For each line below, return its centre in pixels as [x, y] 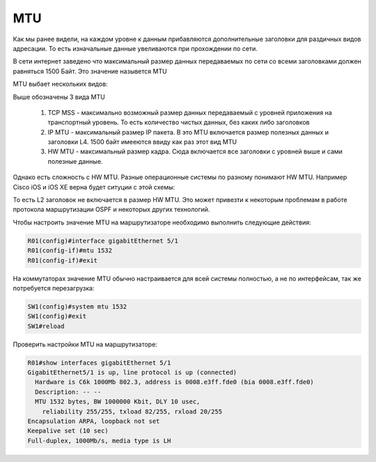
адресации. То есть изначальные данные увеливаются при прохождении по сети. [135, 48]
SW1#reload [46, 326]
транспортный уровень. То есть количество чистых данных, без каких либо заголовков [179, 123]
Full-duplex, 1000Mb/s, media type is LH [99, 440]
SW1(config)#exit [57, 316]
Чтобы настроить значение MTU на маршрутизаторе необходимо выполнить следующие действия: [162, 222]
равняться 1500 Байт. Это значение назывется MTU [90, 71]
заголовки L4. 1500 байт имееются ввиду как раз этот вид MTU [142, 142]
